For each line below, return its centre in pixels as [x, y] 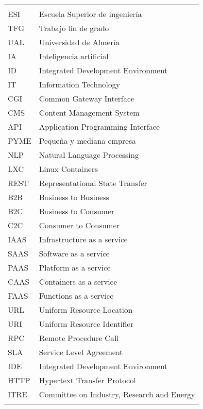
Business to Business [74, 197]
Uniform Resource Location [86, 310]
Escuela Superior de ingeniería [91, 14]
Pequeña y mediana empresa [87, 141]
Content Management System [89, 112]
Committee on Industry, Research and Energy [117, 394]
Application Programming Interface [99, 127]
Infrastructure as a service [83, 239]
